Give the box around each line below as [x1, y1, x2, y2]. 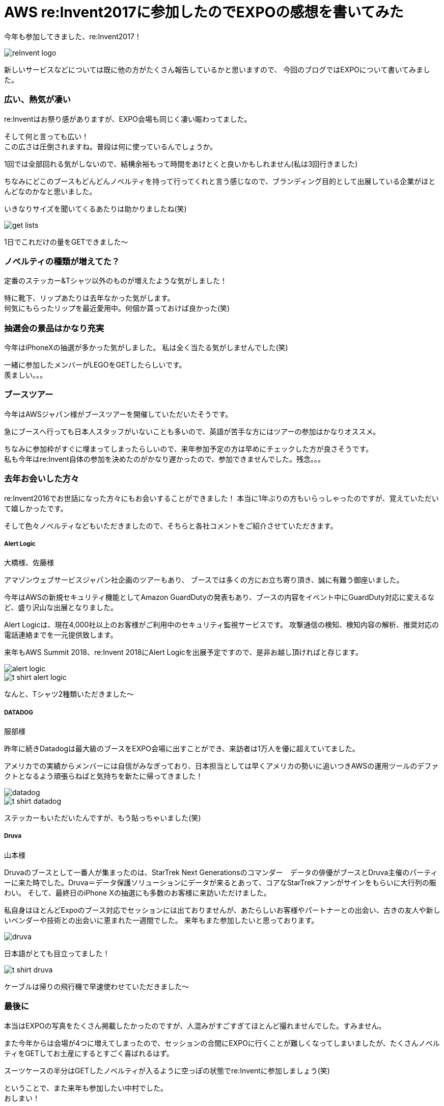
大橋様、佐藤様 [4, 558, 54, 567]
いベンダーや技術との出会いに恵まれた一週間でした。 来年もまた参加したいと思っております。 [4, 915, 319, 925]
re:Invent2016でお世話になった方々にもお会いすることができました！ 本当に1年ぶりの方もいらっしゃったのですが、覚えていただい [4, 493, 439, 503]
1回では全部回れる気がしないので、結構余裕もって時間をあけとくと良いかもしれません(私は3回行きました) [4, 159, 358, 168]
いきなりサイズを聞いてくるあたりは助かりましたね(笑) [4, 204, 187, 213]
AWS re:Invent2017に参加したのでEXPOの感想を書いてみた [4, 4, 404, 21]
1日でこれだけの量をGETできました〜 [4, 237, 128, 246]
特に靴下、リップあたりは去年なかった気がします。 [4, 294, 175, 303]
